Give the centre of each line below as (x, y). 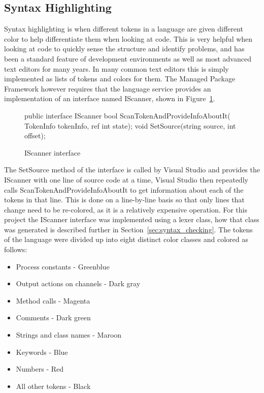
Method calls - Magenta (53, 300)
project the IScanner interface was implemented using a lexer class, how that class (132, 219)
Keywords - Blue (42, 352)
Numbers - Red (40, 369)
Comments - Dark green (53, 318)
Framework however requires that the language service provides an (108, 88)
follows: (16, 249)
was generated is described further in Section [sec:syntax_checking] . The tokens (128, 229)
